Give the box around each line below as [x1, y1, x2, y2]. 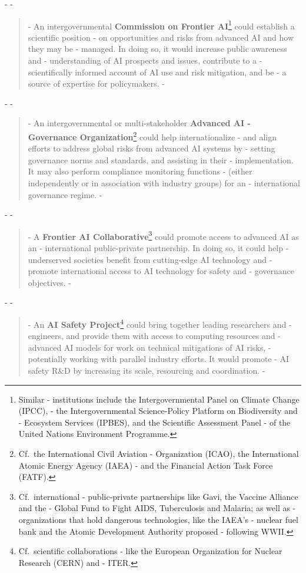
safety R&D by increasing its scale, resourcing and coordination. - [28, 364, 265, 377]
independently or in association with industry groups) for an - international [28, 177, 300, 189]
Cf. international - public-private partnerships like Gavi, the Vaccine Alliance [18, 490, 298, 502]
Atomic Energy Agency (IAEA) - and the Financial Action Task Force [18, 459, 273, 471]
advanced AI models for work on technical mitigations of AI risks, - [28, 341, 271, 353]
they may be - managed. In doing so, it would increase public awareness [28, 42, 287, 55]
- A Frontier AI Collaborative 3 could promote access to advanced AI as [28, 228, 299, 242]
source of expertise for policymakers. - [28, 77, 165, 90]
